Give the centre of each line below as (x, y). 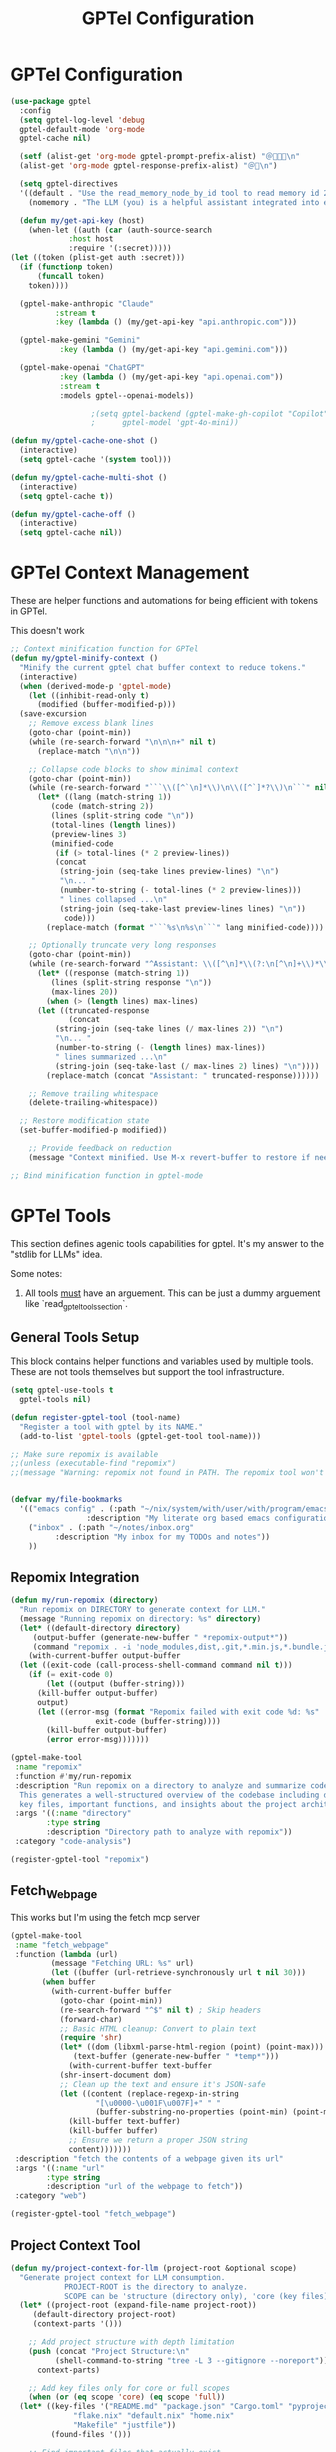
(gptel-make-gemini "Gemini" (80, 340)
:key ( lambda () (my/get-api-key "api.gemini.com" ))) (173, 350)
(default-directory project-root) (104, 2315)
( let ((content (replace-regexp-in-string (149, 2093)
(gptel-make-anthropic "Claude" (87, 303)
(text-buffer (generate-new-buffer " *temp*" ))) (176, 2057)
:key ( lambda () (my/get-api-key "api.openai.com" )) (171, 377)
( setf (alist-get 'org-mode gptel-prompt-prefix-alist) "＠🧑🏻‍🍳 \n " (159, 157)
